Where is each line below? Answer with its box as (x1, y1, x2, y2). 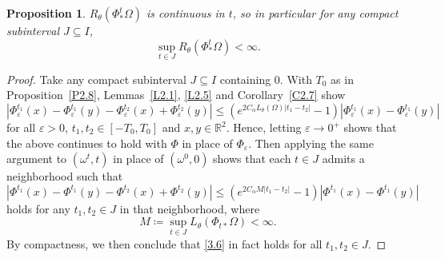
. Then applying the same (248, 134, 374, 151)
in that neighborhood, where (119, 200, 260, 216)
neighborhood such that (6, 168, 123, 185)
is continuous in (146, 5, 225, 21)
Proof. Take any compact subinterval (6, 70, 186, 87)
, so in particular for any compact (232, 5, 399, 21)
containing (219, 70, 271, 87)
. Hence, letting (226, 119, 302, 135)
